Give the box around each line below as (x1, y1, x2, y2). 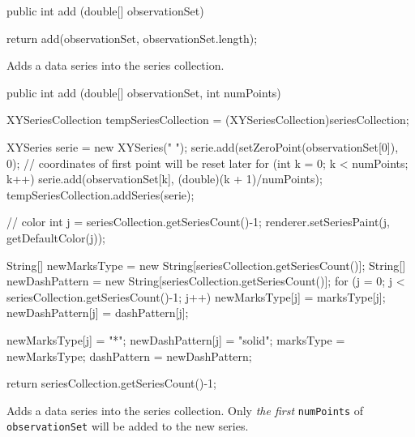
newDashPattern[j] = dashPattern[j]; (6, 304, 189, 321)
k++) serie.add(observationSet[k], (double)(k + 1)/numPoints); (6, 170, 323, 187)
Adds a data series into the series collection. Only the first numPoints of (6, 401, 364, 418)
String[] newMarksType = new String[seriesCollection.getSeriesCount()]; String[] (6, 256, 406, 273)
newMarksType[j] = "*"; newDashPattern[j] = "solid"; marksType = (6, 331, 345, 348)
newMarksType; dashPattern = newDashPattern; (6, 347, 252, 364)
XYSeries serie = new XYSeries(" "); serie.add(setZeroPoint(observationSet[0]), (6, 138, 399, 155)
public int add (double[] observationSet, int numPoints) (6, 84, 281, 101)
